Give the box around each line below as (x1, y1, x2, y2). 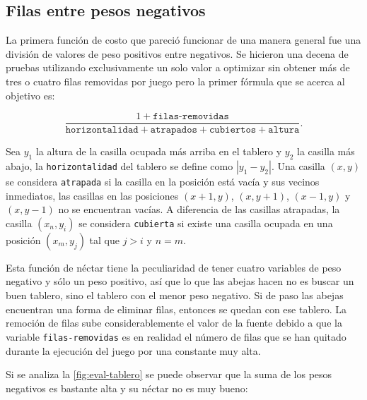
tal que (89, 232, 120, 247)
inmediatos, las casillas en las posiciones (6, 188, 179, 202)
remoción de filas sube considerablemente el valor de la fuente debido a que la (6, 315, 342, 330)
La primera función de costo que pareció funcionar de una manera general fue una (6, 32, 361, 47)
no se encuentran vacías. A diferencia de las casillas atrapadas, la (58, 202, 340, 217)
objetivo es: (6, 87, 55, 102)
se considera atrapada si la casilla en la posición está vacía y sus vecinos (6, 174, 320, 189)
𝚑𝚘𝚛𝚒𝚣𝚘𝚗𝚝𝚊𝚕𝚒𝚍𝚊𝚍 (65, 125, 139, 135)
